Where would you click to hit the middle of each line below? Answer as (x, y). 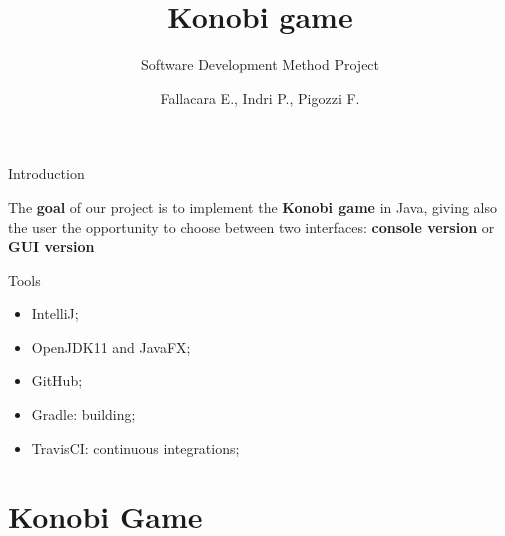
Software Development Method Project (260, 64)
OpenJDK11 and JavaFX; (111, 346)
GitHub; (57, 380)
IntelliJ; (55, 313)
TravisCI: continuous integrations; (135, 447)
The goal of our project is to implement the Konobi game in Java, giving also (252, 206)
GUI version (51, 246)
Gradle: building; (83, 414)
